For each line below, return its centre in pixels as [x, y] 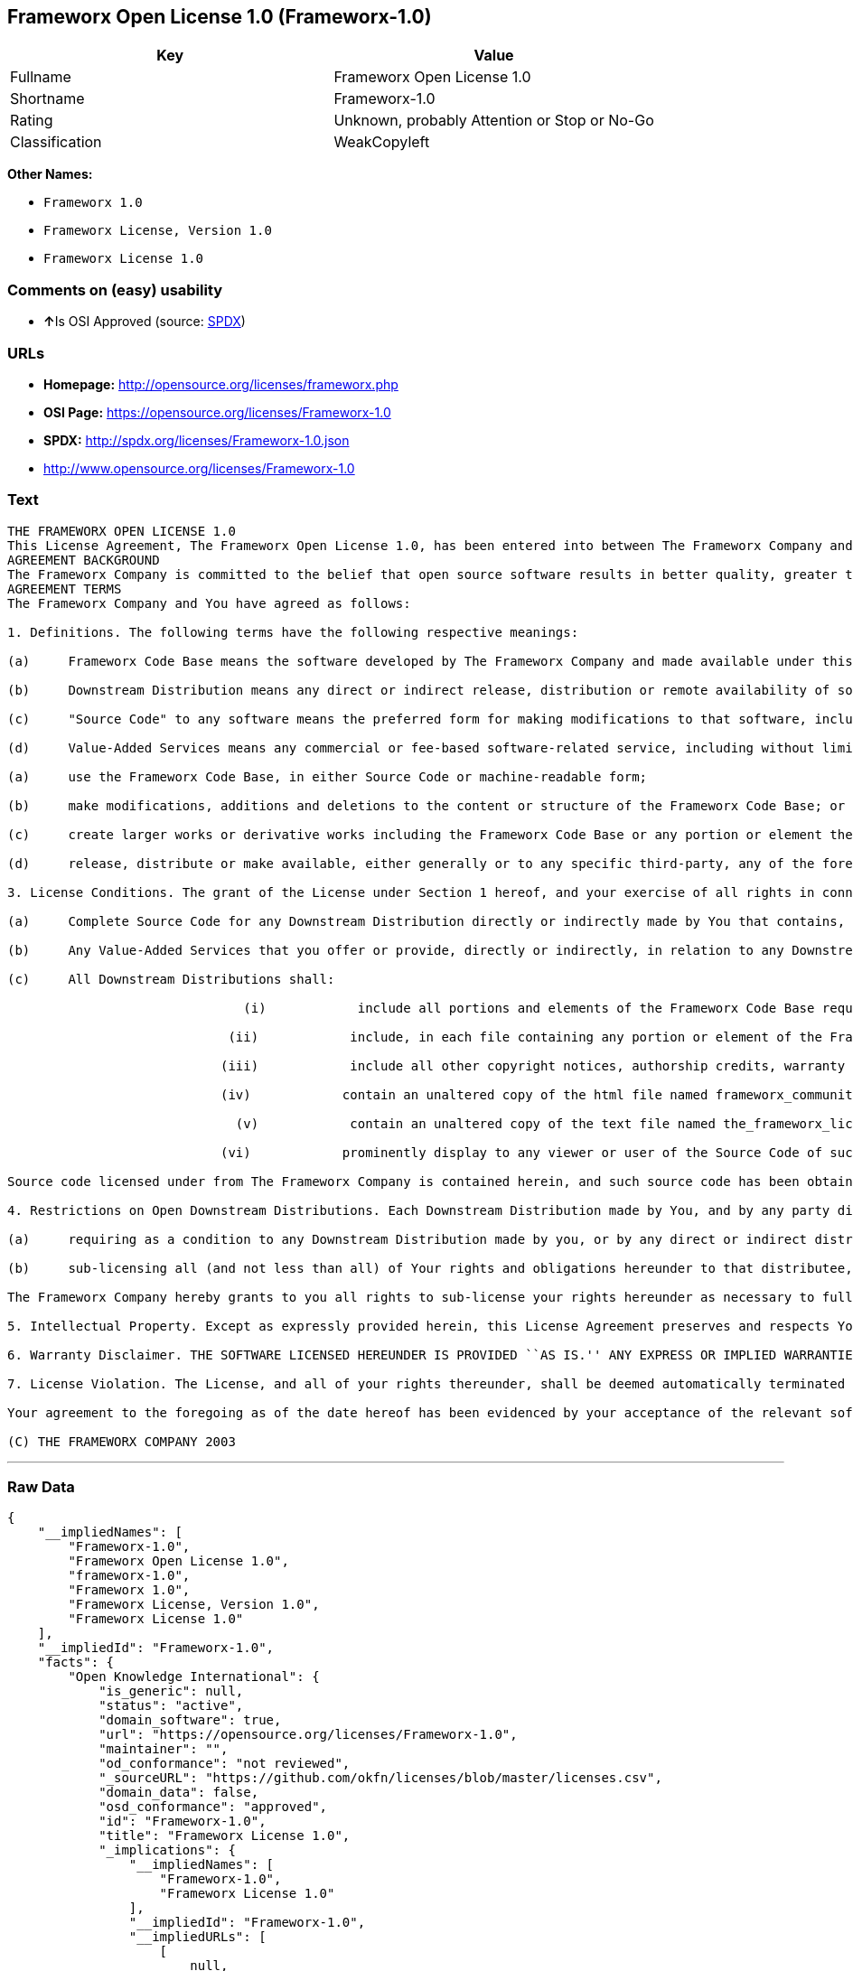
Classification [56, 142]
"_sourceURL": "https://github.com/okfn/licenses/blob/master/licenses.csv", [380, 1778]
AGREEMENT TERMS [65, 588]
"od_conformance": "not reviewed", [225, 1764]
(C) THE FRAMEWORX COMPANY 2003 [122, 1441]
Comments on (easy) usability [115, 290]
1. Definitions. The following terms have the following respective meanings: [293, 632]
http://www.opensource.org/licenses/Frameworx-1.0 [199, 468]
